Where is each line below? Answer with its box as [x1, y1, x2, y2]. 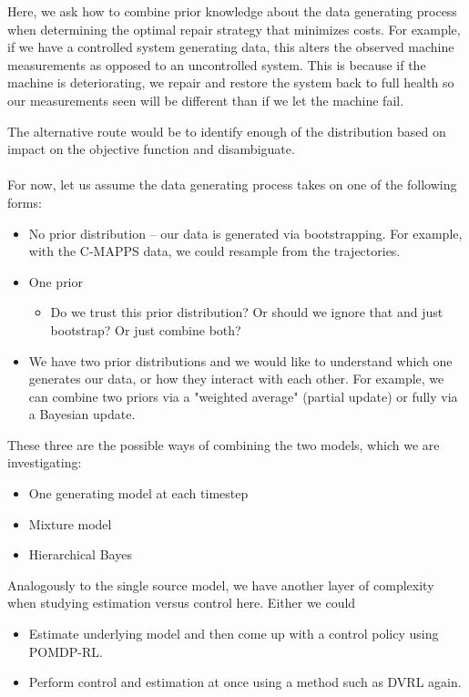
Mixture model [28, 514, 112, 533]
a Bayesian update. [28, 405, 136, 424]
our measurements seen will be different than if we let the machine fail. [7, 90, 404, 109]
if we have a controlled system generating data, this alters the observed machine [7, 37, 454, 56]
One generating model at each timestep [28, 484, 249, 503]
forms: [7, 192, 42, 211]
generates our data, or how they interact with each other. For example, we [28, 369, 444, 388]
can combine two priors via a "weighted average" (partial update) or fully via [28, 386, 458, 405]
